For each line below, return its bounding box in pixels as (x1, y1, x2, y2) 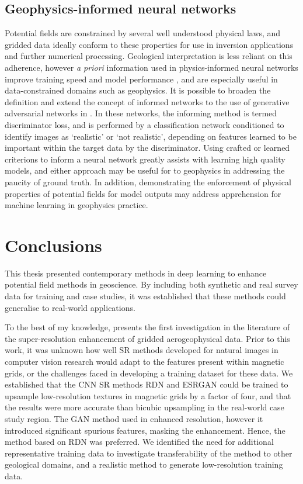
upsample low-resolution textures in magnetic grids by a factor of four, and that (5, 389, 291, 402)
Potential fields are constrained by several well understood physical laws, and (5, 27, 281, 39)
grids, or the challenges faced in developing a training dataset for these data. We (5, 367, 293, 379)
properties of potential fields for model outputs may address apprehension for (5, 187, 281, 199)
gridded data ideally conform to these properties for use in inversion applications (5, 38, 294, 50)
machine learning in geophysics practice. (5, 199, 148, 211)
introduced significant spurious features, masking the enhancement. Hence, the (5, 424, 285, 436)
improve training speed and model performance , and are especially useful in (5, 72, 278, 85)
